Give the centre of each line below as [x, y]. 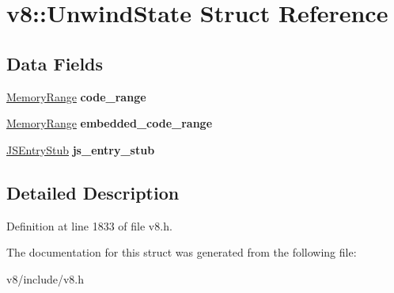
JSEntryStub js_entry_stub [81, 149]
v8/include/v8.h [45, 278]
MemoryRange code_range [76, 96]
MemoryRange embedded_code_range [110, 123]
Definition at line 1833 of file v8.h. [89, 225]
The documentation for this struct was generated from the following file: [182, 252]
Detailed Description [93, 192]
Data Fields [55, 63]
